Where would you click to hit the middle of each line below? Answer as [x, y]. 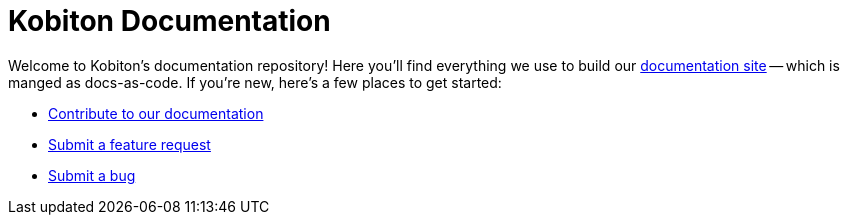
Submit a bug [92, 175]
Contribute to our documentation [156, 113]
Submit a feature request [129, 144]
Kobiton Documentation [169, 21]
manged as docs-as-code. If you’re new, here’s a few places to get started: [255, 82]
